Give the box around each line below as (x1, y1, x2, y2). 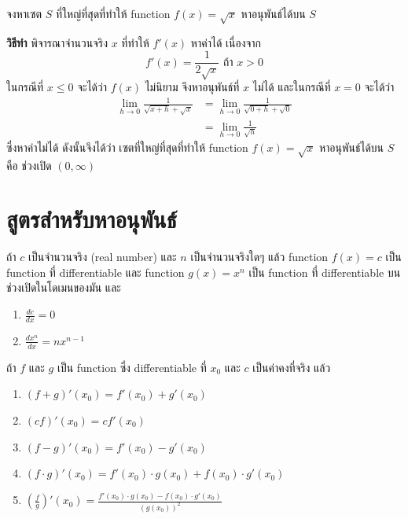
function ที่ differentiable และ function (6, 263, 185, 280)
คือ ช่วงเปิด (6, 156, 52, 173)
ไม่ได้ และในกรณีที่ (252, 79, 331, 95)
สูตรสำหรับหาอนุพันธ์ (6, 203, 177, 235)
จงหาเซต (6, 6, 42, 21)
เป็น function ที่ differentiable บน (248, 263, 401, 280)
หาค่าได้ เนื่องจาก (190, 34, 262, 50)
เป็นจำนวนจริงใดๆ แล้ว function (190, 248, 329, 265)
